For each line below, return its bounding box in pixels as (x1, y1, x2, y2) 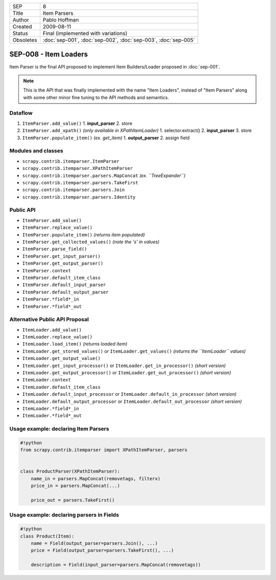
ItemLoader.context (22, 377, 71, 383)
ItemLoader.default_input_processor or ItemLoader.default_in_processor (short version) (22, 391, 237, 397)
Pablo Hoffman (42, 16, 79, 23)
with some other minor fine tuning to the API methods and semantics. (23, 94, 169, 100)
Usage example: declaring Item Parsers (9, 425, 109, 433)
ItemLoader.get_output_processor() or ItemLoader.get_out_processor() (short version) (22, 370, 232, 376)
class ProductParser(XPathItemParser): (20, 468, 120, 475)
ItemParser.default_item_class (22, 274, 101, 281)
